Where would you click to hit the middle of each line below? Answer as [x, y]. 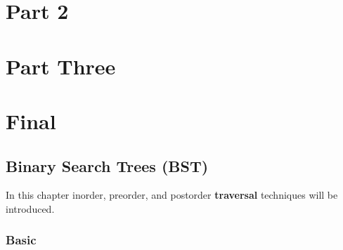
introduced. [30, 208]
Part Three [61, 66]
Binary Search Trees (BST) [107, 165]
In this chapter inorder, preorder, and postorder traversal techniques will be [172, 195]
